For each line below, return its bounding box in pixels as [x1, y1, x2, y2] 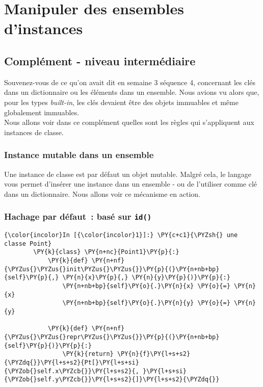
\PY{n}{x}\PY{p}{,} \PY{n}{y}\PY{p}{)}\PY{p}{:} [62, 274, 230, 281]
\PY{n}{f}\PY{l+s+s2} [117, 350, 191, 358]
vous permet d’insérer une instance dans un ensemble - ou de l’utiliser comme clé [4, 178, 257, 189]
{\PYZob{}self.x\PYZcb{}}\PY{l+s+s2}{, [4, 367, 139, 375]
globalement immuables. [4, 107, 80, 117]
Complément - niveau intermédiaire [4, 53, 196, 68]
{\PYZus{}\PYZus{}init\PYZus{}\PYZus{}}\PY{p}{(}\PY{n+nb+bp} [4, 265, 220, 273]
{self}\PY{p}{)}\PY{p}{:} [4, 342, 92, 349]
